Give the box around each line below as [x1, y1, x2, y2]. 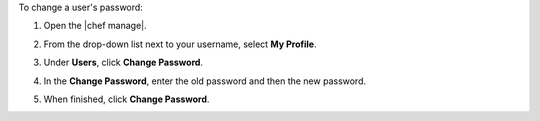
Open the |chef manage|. [43, 20, 147, 32]
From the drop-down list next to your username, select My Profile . [43, 38, 317, 50]
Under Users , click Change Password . [43, 56, 204, 69]
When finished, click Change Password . [43, 93, 210, 105]
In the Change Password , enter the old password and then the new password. [43, 75, 367, 87]
